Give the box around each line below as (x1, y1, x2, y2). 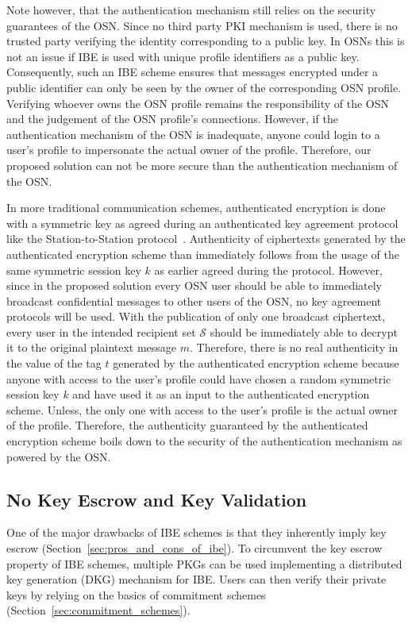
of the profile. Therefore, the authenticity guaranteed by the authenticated (6, 417, 368, 433)
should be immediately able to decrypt (210, 323, 398, 340)
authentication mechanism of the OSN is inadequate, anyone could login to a (6, 125, 380, 142)
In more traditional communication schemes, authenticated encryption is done (6, 199, 386, 216)
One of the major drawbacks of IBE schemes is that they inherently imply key (6, 524, 387, 541)
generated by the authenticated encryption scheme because (113, 355, 399, 372)
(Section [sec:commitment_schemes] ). (6, 602, 191, 618)
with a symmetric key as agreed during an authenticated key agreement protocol (6, 214, 399, 231)
